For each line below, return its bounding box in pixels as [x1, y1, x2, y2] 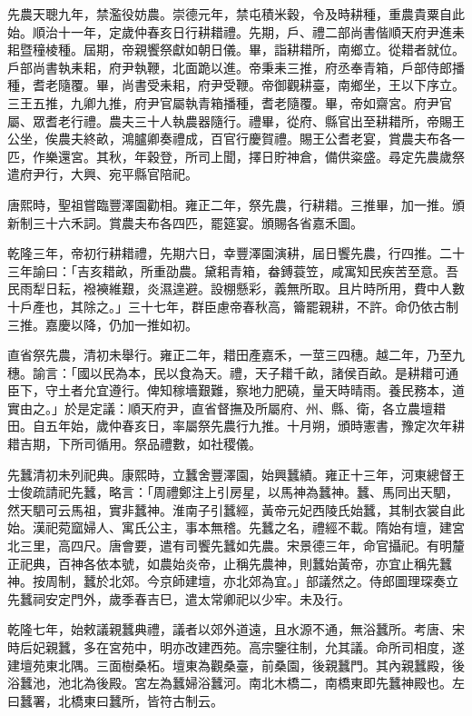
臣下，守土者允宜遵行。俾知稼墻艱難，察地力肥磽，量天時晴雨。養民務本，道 [7, 381, 465, 400]
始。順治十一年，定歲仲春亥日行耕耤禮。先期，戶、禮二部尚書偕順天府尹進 [7, 22, 452, 41]
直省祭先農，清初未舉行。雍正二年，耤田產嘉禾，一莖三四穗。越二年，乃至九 [7, 345, 465, 364]
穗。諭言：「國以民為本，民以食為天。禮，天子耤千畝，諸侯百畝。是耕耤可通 [7, 363, 458, 382]
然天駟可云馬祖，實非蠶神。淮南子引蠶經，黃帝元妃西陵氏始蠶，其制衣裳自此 [7, 500, 465, 519]
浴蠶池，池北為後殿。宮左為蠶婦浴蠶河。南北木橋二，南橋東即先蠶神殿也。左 [7, 673, 465, 692]
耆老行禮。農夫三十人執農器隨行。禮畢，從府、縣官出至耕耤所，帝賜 [44, 111, 452, 130]
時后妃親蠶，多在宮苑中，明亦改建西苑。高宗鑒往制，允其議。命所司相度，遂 [7, 638, 465, 656]
